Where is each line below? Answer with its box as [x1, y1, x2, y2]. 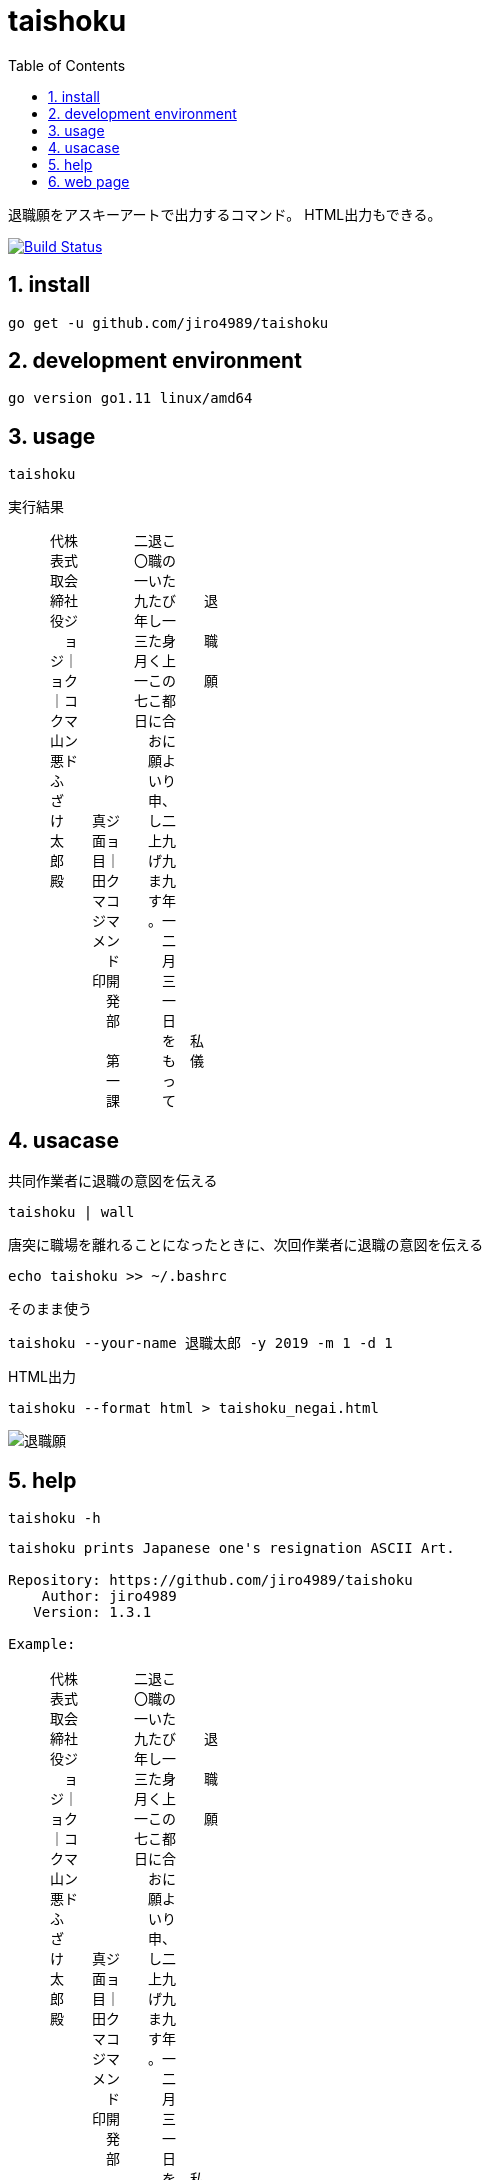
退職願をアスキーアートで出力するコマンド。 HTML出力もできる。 [8, 205, 442, 223]
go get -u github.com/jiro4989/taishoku [8, 314, 329, 331]
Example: [8, 1635, 76, 1652]
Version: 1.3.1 [33, 1603, 152, 1620]
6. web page [48, 172, 130, 190]
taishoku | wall [8, 1204, 135, 1221]
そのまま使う [8, 1300, 92, 1318]
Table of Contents [8, 56, 126, 74]
